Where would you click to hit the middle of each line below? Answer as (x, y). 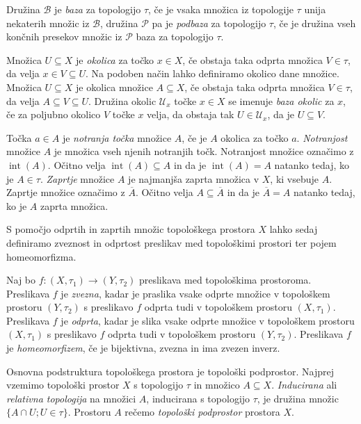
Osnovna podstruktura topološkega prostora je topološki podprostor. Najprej (170, 371)
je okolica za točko (115, 59)
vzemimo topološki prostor (63, 385)
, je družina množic (298, 398)
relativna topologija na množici (71, 398)
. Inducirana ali (304, 385)
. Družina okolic (122, 100)
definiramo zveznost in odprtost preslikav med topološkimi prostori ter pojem (171, 242)
